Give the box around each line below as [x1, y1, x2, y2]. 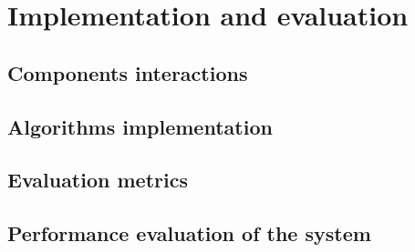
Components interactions [7, 58, 248, 86]
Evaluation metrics [7, 166, 188, 194]
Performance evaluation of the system [7, 219, 371, 247]
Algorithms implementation [7, 112, 273, 140]
